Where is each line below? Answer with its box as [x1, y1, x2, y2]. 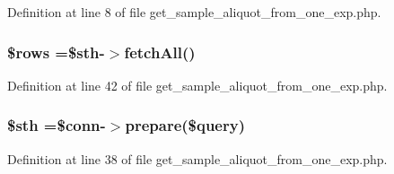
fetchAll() [124, 40, 196, 63]
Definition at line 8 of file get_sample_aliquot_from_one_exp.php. [7, 3, 381, 21]
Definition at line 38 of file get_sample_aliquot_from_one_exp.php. [7, 149, 388, 168]
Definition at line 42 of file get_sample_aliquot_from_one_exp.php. [7, 75, 388, 94]
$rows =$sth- [7, 40, 105, 63]
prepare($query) [125, 114, 245, 136]
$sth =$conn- [7, 114, 106, 136]
